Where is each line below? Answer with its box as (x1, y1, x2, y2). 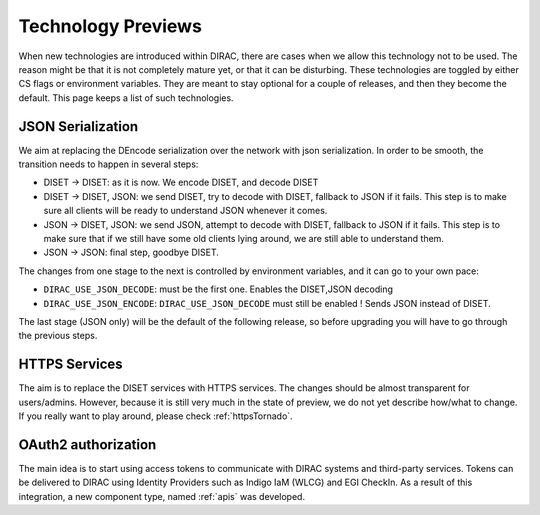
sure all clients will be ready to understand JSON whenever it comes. (43, 205, 328, 217)
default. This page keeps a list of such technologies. (18, 91, 234, 104)
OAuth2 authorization (18, 436, 157, 453)
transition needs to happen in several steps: (18, 158, 199, 170)
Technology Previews (18, 15, 202, 37)
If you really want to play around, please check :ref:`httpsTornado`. (18, 410, 294, 422)
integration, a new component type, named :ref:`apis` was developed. (18, 490, 305, 502)
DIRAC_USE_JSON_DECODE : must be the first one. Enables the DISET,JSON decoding (43, 283, 394, 295)
